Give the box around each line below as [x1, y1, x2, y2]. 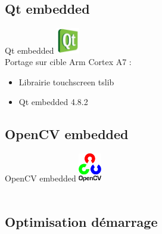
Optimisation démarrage [5, 213, 158, 231]
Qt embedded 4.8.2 [18, 96, 88, 108]
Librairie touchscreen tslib [18, 75, 114, 88]
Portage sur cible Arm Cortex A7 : [5, 56, 132, 68]
